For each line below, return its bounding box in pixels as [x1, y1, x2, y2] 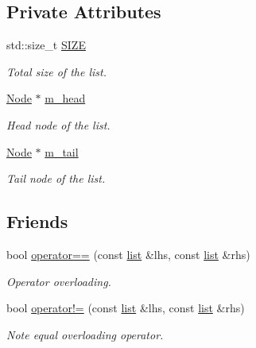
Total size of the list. [6, 63, 107, 79]
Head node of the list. [6, 116, 111, 133]
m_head [45, 90, 86, 106]
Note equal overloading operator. [6, 326, 164, 342]
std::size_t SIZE [6, 37, 86, 53]
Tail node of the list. [6, 170, 106, 187]
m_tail [45, 143, 79, 160]
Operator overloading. [6, 273, 111, 289]
